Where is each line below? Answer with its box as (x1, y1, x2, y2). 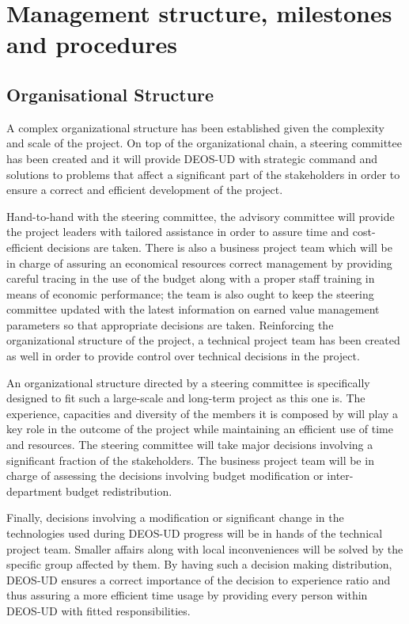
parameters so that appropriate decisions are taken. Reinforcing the (6, 316, 334, 333)
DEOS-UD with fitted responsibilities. (6, 602, 191, 618)
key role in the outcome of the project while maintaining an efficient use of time (6, 420, 393, 437)
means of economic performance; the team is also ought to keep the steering (6, 285, 374, 302)
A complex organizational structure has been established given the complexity (6, 119, 384, 135)
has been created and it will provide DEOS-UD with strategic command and (6, 150, 378, 166)
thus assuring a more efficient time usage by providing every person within (6, 587, 368, 603)
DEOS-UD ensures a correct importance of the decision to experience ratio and (6, 571, 391, 588)
